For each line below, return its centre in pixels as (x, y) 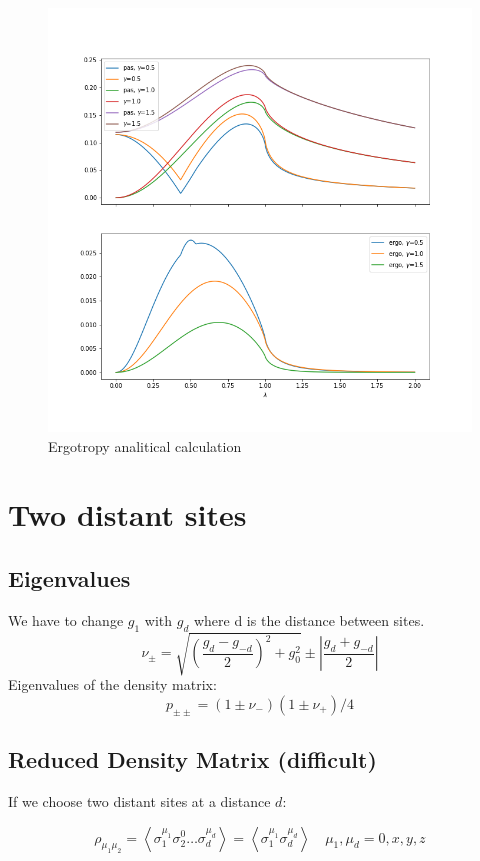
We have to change (66, 619)
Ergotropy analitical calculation (145, 445)
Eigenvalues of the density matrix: (112, 684)
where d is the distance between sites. (309, 619)
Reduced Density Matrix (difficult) (192, 759)
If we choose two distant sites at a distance (139, 800)
